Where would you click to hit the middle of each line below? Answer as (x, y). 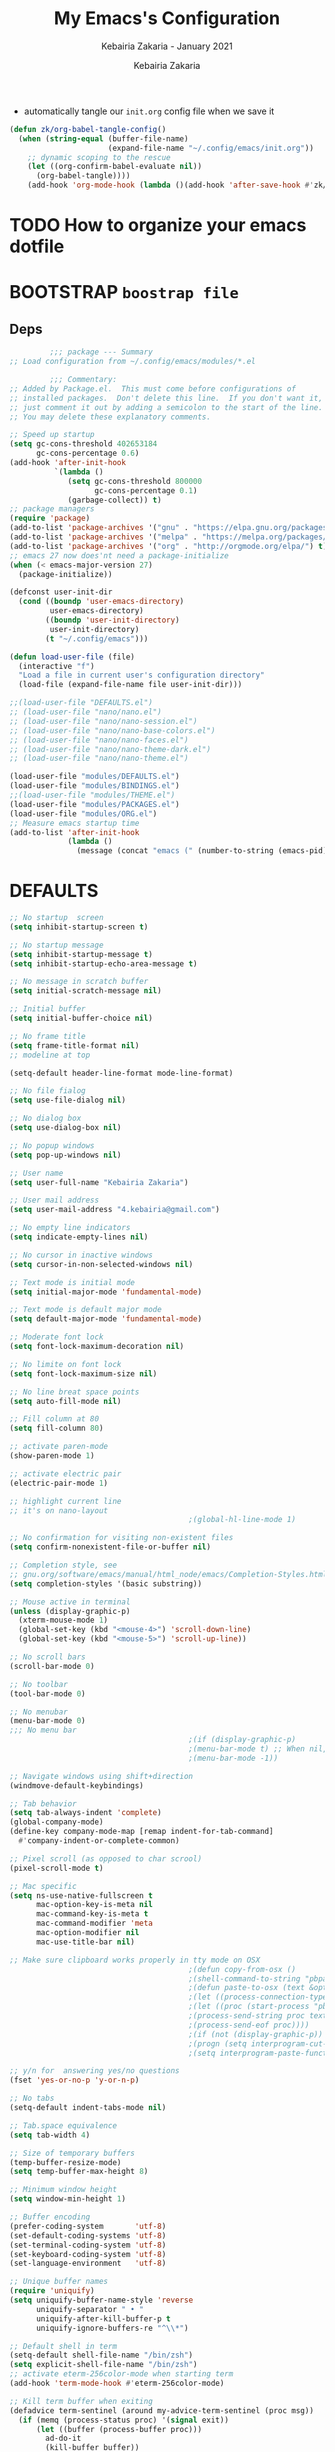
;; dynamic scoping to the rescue (99, 157)
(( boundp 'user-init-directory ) (113, 620)
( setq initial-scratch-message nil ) (85, 991)
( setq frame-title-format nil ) (74, 1045)
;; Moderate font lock (56, 1337)
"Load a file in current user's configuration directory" (142, 675)
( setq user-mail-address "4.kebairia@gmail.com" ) (115, 1210)
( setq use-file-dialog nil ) (68, 1100)
